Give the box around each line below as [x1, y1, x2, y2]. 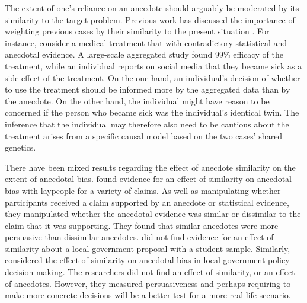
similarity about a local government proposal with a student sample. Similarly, [5, 242, 290, 254]
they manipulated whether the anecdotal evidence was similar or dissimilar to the [5, 208, 301, 220]
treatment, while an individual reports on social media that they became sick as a [5, 59, 302, 72]
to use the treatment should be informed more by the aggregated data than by [5, 83, 290, 95]
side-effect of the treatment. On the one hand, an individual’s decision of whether [5, 71, 300, 84]
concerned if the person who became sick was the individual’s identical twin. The [5, 106, 299, 119]
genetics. [5, 141, 36, 154]
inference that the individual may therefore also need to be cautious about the [5, 117, 289, 130]
